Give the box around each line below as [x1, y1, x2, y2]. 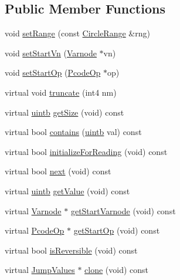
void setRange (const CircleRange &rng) [5, 27, 150, 39]
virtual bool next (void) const [5, 165, 111, 177]
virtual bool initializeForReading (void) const [5, 145, 168, 157]
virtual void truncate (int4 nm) [5, 86, 117, 98]
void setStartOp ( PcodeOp [5, 66, 101, 79]
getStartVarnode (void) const [70, 204, 176, 217]
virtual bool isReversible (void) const [5, 244, 138, 256]
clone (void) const [84, 264, 149, 276]
